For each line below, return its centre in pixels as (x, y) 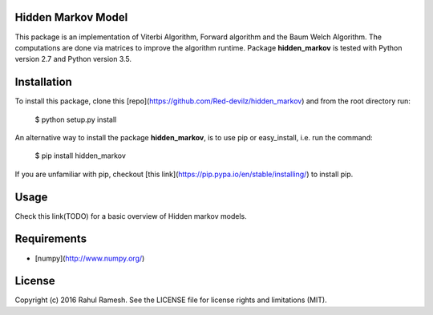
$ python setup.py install (76, 119)
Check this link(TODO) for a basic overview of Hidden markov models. (131, 216)
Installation (43, 82)
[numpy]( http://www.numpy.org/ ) (90, 258)
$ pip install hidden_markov (80, 155)
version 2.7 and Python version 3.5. (73, 59)
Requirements (51, 239)
